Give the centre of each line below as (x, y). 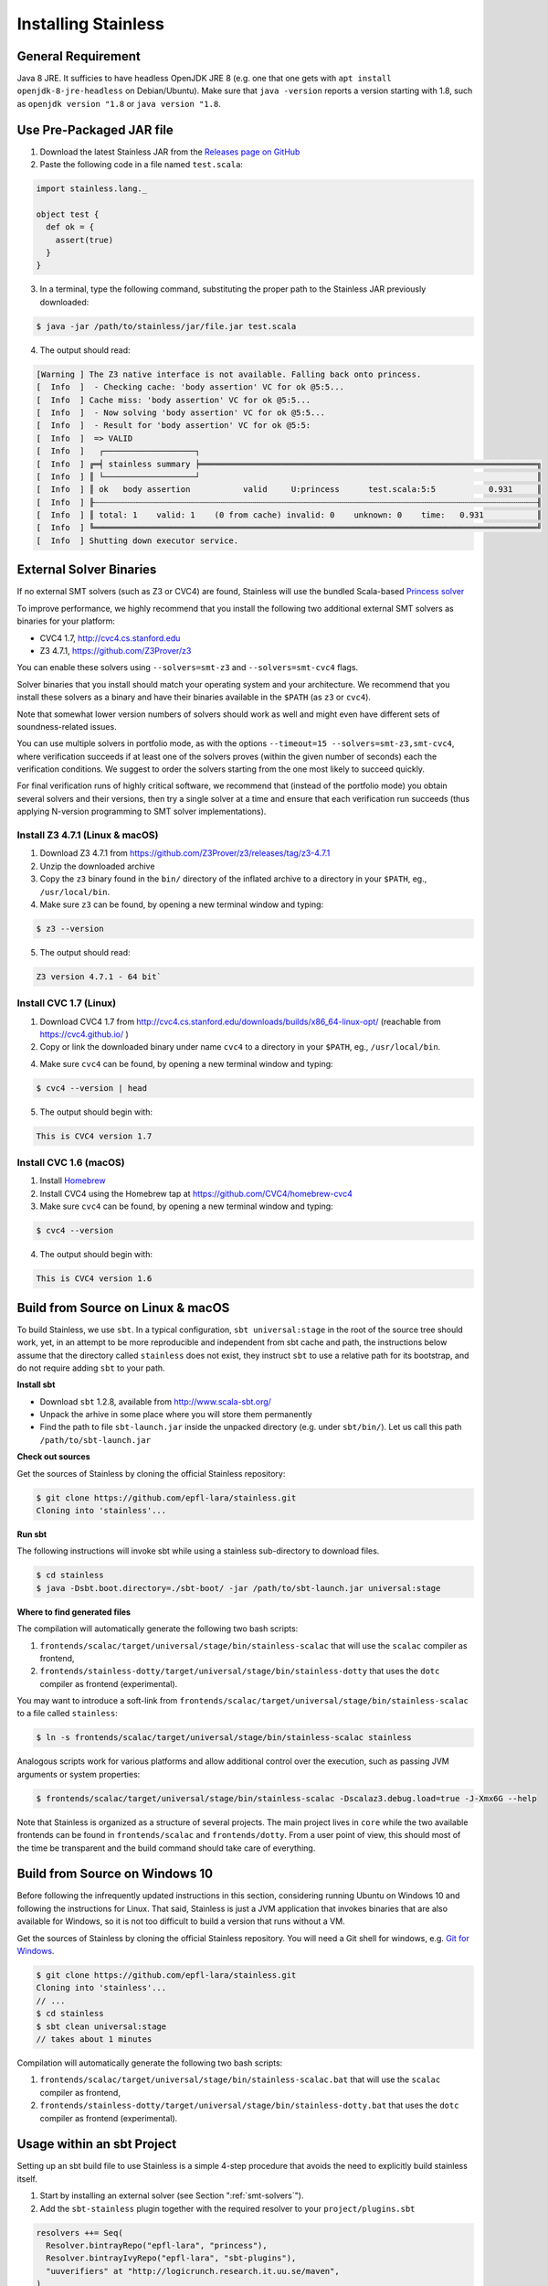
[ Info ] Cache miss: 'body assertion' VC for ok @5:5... (174, 400)
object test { (68, 214)
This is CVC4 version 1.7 (94, 1136)
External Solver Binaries (87, 570)
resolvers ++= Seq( (79, 2233)
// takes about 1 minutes (94, 2039)
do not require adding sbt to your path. (91, 1368)
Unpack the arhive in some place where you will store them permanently (176, 1415)
